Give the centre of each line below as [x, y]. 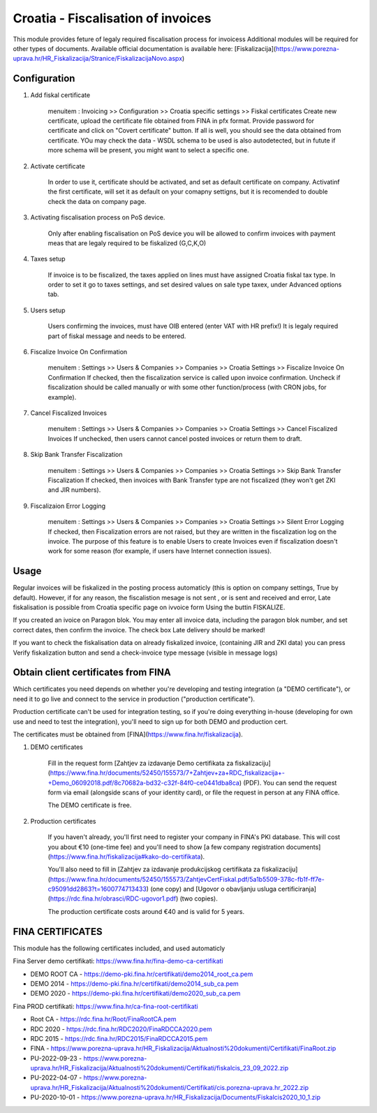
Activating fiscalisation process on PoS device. [98, 217]
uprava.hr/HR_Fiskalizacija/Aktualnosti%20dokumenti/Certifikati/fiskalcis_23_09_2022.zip [160, 1068]
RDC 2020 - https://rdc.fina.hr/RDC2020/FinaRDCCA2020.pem [121, 1029]
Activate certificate [58, 166]
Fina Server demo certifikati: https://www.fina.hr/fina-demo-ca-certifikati [118, 961]
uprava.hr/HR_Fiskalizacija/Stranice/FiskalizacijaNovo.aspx [98, 59]
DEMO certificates [57, 747]
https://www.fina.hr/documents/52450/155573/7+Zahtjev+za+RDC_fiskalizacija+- [168, 773]
